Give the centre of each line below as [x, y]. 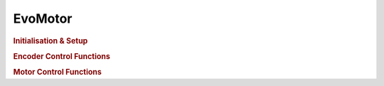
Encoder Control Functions [62, 56]
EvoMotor [43, 18]
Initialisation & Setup [50, 41]
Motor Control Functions [58, 72]
